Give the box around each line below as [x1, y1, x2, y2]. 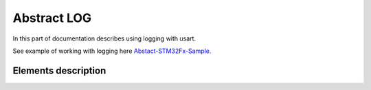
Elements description [12, 65, 106, 76]
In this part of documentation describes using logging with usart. [12, 34, 196, 43]
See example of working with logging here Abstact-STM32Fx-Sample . [12, 47, 212, 55]
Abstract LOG [12, 10, 92, 25]
